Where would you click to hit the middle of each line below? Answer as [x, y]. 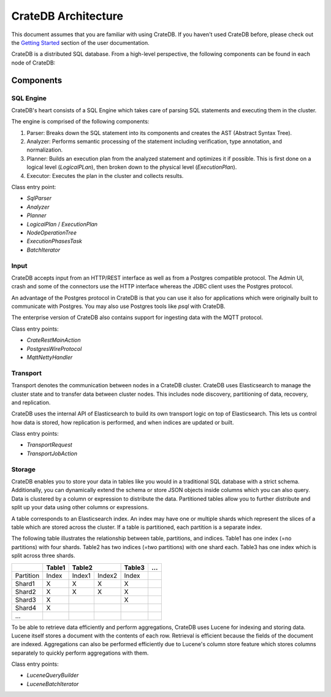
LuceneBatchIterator [53, 684]
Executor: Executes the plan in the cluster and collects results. [105, 175]
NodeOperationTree [51, 233]
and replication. [31, 402]
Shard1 [25, 583]
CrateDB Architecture [67, 16]
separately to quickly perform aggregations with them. [80, 653]
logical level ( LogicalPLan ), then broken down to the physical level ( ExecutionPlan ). [132, 167]
